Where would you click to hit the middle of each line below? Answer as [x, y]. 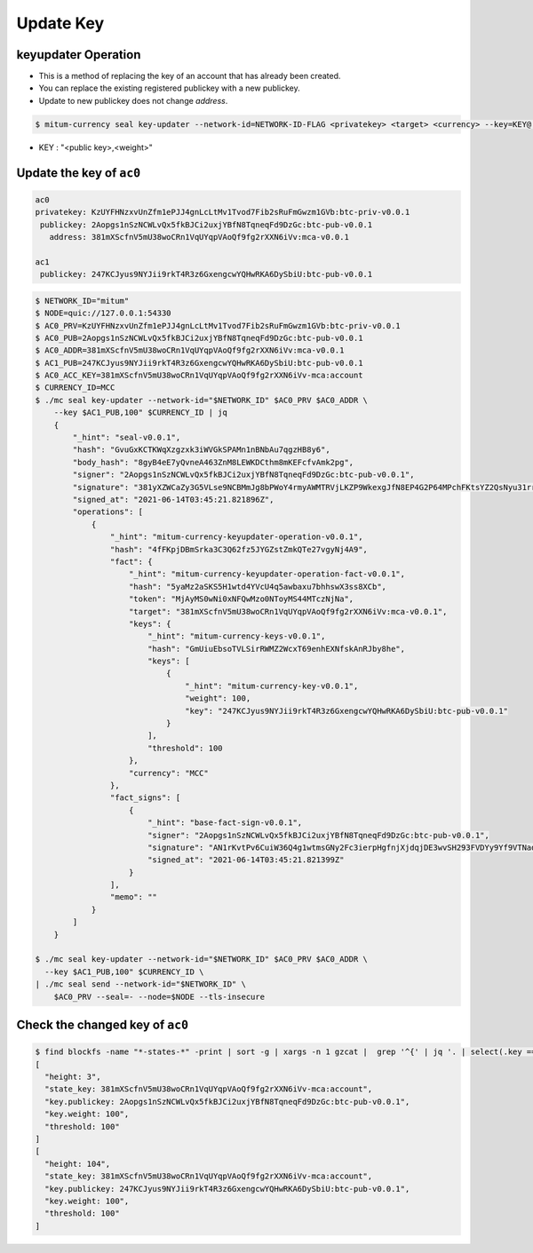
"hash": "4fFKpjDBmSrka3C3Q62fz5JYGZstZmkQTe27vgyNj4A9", [239, 549]
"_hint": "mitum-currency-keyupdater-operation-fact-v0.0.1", [267, 574]
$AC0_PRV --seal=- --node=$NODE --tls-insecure [159, 996]
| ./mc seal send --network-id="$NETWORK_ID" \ [140, 984]
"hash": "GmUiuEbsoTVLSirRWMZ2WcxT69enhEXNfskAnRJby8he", [276, 649]
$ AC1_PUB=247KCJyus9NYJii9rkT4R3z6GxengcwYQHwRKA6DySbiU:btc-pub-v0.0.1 [199, 363]
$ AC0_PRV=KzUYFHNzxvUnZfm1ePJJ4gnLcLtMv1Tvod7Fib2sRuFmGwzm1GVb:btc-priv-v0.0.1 [218, 325]
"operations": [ [108, 512]
